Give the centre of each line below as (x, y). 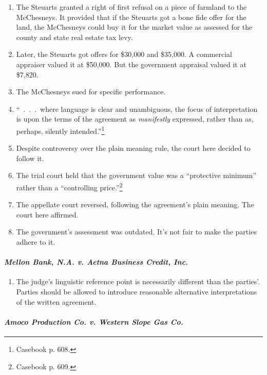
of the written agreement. (56, 301)
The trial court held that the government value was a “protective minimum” (136, 175)
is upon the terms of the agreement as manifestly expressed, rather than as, (135, 119)
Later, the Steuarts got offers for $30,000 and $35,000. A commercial (124, 54)
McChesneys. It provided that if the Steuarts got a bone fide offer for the (131, 17)
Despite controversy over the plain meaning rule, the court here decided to (133, 148)
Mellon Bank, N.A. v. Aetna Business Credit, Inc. (96, 262)
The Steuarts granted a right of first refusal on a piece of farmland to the (131, 7)
